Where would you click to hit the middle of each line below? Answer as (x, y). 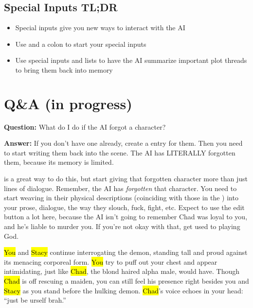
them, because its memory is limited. (59, 162)
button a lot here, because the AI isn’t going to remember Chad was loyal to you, (126, 217)
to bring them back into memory (64, 69)
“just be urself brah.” (35, 300)
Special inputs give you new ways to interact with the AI (100, 28)
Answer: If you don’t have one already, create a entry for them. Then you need (123, 143)
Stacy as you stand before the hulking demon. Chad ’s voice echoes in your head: (124, 290)
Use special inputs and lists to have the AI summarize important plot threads (131, 60)
